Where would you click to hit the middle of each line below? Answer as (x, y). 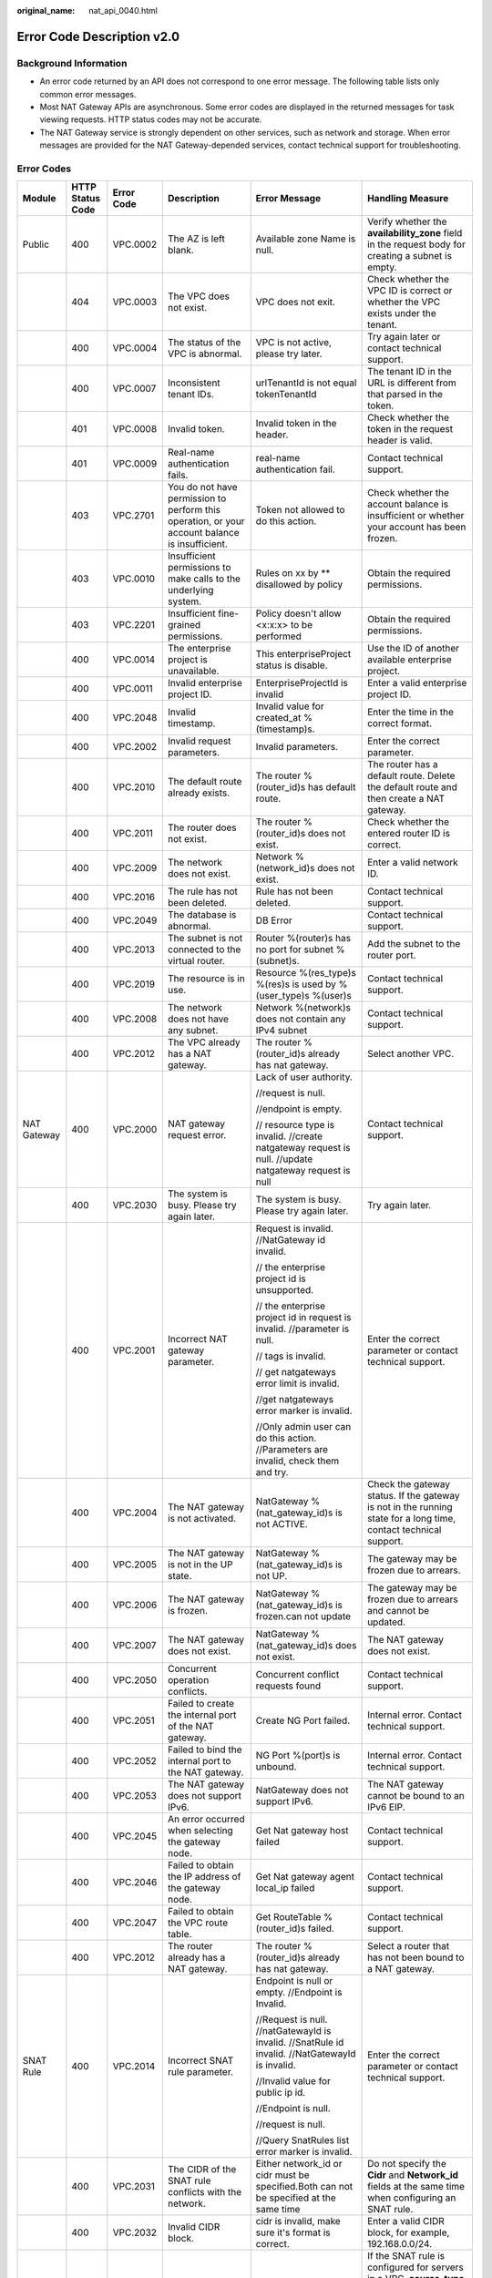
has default (332, 787)
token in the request (410, 429)
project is (188, 660)
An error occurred (206, 1820)
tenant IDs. (190, 395)
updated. (386, 1622)
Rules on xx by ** (293, 573)
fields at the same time (416, 2187)
